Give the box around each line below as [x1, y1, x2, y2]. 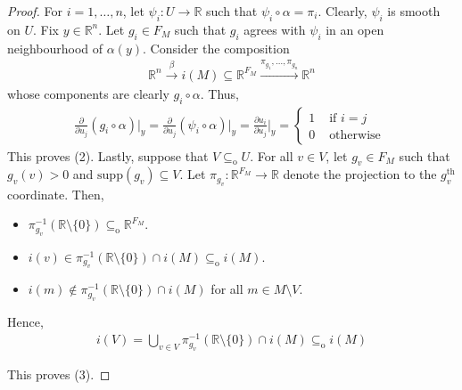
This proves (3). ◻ [7, 365, 111, 384]
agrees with [243, 20, 306, 38]
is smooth [387, 2, 441, 20]
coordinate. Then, [7, 184, 104, 203]
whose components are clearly [7, 84, 169, 102]
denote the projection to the [283, 165, 437, 183]
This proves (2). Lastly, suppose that [7, 146, 209, 165]
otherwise [329, 128, 381, 142]
